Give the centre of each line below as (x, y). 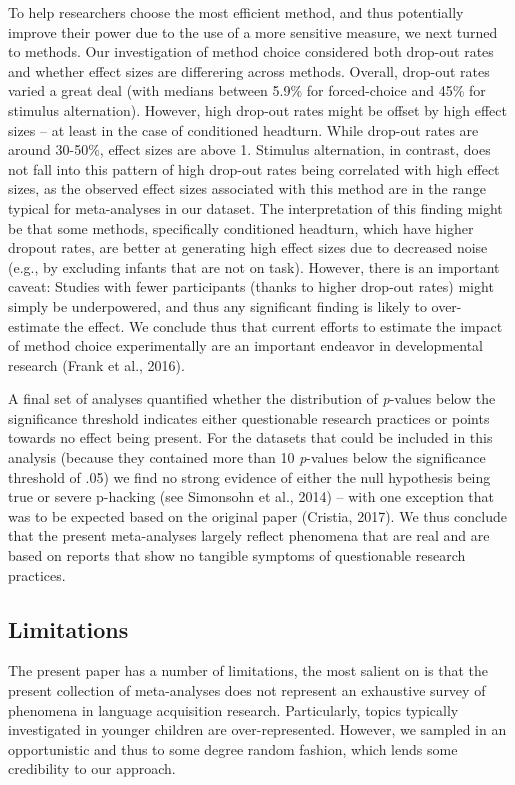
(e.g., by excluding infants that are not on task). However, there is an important (254, 266)
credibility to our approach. (92, 768)
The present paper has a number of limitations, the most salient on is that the (248, 670)
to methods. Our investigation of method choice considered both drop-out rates (251, 51)
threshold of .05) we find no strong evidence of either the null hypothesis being (249, 476)
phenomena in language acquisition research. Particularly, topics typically (233, 709)
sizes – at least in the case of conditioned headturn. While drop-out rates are (243, 129)
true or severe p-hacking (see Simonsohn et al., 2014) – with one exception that (251, 496)
